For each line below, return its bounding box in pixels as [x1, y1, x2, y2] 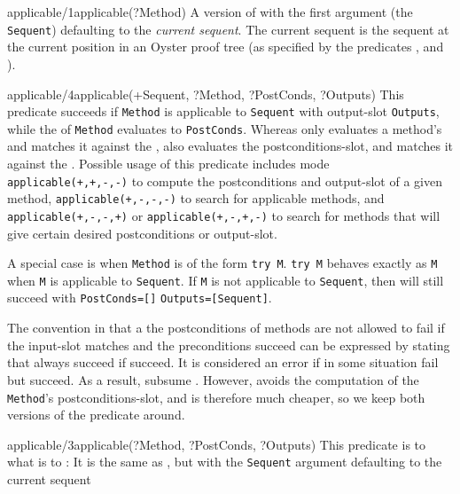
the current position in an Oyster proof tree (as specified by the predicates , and [7, 37, 444, 56]
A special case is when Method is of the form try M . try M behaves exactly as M [7, 254, 438, 272]
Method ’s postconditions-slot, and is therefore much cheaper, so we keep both [7, 388, 425, 406]
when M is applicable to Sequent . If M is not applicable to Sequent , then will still [7, 271, 444, 289]
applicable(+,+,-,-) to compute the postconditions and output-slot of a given [7, 171, 442, 190]
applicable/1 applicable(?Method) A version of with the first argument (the [7, 3, 413, 20]
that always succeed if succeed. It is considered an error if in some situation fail [7, 353, 439, 372]
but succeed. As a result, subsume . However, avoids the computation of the [7, 370, 419, 388]
